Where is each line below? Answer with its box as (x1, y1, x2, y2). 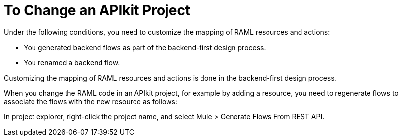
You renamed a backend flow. (24, 58, 120, 67)
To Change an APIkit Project (4, 2, 191, 19)
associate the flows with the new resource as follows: (4, 97, 178, 106)
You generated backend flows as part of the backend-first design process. (24, 43, 266, 52)
